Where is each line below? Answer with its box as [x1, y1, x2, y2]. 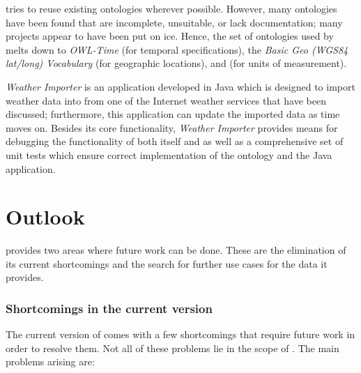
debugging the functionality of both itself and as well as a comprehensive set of [6, 134, 344, 149]
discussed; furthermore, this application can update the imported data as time [6, 107, 340, 121]
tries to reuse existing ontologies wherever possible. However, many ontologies [6, 1, 337, 15]
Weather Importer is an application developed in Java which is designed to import [6, 79, 355, 93]
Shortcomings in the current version [6, 299, 213, 317]
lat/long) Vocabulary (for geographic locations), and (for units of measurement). [6, 56, 347, 70]
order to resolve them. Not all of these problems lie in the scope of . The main [6, 340, 339, 355]
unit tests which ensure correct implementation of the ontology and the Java [6, 147, 332, 162]
